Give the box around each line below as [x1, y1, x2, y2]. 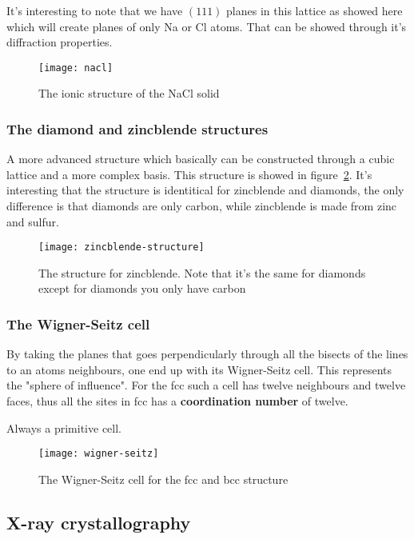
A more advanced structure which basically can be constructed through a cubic [6, 150, 395, 167]
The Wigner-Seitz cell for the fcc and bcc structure [38, 470, 289, 487]
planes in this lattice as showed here [226, 2, 403, 18]
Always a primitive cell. [6, 419, 121, 436]
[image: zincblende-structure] [38, 242, 205, 254]
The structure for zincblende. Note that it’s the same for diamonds [38, 264, 366, 281]
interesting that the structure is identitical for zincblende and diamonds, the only [6, 182, 404, 198]
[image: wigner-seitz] [38, 448, 159, 460]
